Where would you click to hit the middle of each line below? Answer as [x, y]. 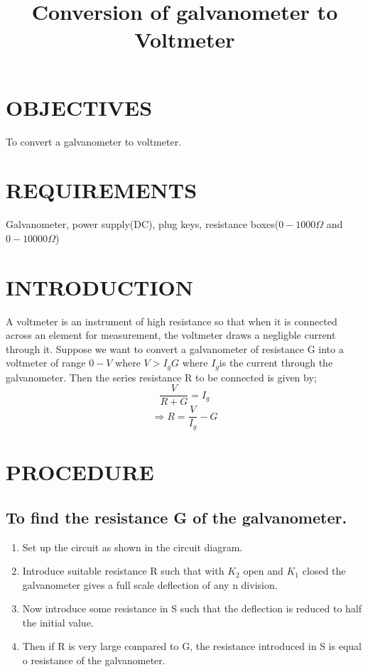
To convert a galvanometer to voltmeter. [94, 141]
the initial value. [58, 622]
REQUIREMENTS [102, 190]
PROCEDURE [80, 472]
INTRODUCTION [100, 287]
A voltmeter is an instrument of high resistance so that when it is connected [172, 321]
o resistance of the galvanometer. [94, 660]
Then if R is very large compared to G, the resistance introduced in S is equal [192, 646]
